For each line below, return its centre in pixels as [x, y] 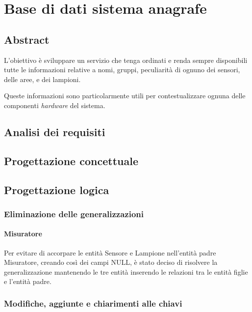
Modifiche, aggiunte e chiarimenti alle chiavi [93, 303]
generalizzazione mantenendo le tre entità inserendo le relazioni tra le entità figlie [126, 271]
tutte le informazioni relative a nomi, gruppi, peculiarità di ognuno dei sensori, [122, 70]
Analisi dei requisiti [55, 131]
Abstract [27, 39]
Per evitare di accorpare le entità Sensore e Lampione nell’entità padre [110, 252]
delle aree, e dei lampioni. [42, 79]
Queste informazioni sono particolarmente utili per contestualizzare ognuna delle [125, 96]
